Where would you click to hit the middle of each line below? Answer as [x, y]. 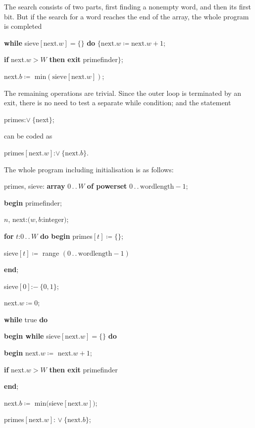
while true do [26, 319]
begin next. [22, 353]
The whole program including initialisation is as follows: [89, 169]
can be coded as [28, 136]
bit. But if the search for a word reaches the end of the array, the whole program [127, 16]
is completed [23, 26]
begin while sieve [32, 336]
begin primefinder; [33, 202]
